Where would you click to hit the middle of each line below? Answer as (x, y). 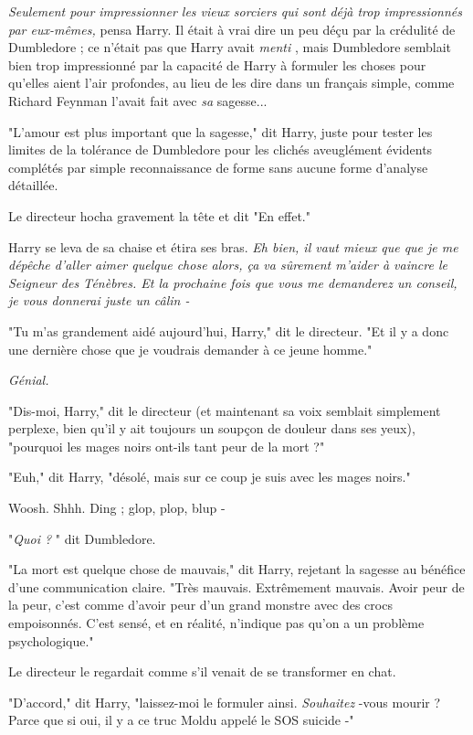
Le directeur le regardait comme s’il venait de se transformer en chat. (202, 671)
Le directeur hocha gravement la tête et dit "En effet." (159, 215)
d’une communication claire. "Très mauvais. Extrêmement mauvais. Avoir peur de (236, 586)
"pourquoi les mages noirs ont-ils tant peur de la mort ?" (167, 446)
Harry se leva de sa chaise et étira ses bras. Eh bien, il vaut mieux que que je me (233, 246)
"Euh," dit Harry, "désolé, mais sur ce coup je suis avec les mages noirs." (210, 477)
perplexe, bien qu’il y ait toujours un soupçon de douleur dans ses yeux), (212, 428)
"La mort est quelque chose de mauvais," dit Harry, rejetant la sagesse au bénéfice (237, 569)
